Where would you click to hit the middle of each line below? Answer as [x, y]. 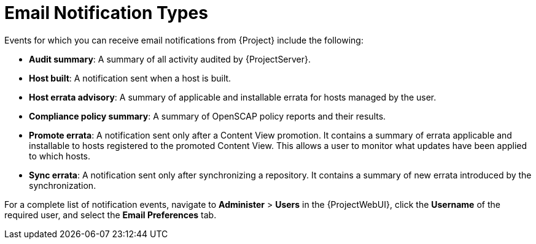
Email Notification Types [106, 13]
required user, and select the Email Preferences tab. [111, 215]
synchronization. [63, 185]
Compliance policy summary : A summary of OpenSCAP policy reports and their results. [208, 116]
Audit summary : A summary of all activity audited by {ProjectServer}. [170, 59]
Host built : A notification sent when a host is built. [130, 78]
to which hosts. [60, 156]
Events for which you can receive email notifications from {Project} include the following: [184, 40]
